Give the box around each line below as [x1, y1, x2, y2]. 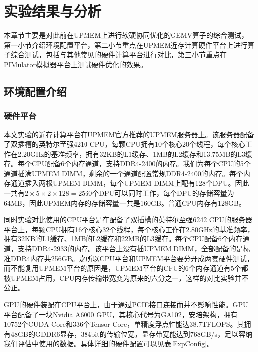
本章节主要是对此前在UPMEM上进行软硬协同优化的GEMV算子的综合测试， [4, 30, 249, 40]
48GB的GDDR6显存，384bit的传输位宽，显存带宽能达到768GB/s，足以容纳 [10, 328, 253, 339]
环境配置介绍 [4, 83, 67, 99]
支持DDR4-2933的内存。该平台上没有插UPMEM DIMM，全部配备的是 [17, 243, 243, 254]
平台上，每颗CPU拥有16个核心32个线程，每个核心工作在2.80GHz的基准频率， [4, 224, 254, 234]
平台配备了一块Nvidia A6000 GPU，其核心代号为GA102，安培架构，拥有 [4, 309, 238, 319]
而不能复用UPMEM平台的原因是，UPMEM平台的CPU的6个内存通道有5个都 [4, 263, 248, 273]
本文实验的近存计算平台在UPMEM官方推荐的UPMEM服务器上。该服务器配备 [4, 129, 254, 139]
